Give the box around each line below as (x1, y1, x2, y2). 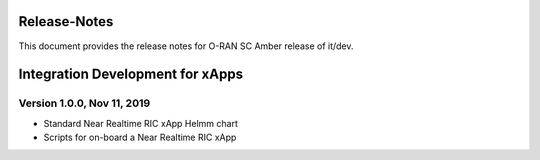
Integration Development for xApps (18, 66, 244, 83)
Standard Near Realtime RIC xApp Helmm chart (43, 117, 239, 129)
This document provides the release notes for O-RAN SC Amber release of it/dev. (18, 40, 354, 52)
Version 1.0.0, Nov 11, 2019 (18, 96, 151, 110)
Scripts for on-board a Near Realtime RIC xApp (43, 131, 237, 144)
